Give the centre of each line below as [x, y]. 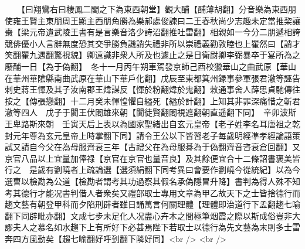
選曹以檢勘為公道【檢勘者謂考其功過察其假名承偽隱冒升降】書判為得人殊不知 [152, 181]
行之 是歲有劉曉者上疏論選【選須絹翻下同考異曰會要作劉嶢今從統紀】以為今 [152, 170]
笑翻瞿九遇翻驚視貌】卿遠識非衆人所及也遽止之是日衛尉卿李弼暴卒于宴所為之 [152, 55]
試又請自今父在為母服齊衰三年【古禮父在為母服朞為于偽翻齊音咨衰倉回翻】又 [152, 147]
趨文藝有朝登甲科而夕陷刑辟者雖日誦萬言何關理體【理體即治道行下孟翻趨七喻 [152, 204]
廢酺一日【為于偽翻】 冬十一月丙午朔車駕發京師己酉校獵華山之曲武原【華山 [150, 66]
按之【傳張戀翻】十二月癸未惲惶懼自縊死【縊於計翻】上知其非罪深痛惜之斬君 [152, 100]
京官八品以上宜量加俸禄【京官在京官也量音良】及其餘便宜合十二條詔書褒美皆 [152, 158]
